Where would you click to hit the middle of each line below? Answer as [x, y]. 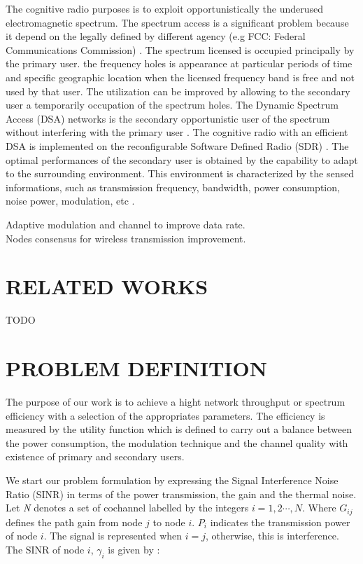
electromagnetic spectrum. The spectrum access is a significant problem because [177, 22]
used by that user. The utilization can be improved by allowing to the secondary [178, 91]
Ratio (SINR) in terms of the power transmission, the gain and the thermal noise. [181, 494]
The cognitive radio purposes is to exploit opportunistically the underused [165, 8]
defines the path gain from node [74, 522]
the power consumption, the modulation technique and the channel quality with [177, 442]
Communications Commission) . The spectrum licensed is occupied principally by [180, 49]
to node [169, 522]
